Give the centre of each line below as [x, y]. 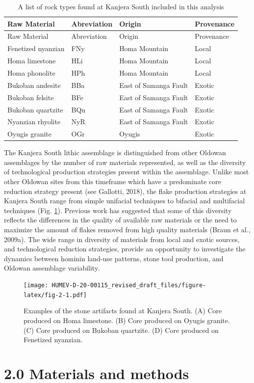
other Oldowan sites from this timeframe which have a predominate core [113, 181]
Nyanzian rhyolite [34, 122]
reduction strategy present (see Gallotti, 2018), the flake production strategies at [125, 191]
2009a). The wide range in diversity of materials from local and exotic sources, [122, 239]
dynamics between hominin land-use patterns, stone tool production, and [114, 258]
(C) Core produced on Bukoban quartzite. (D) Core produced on [121, 330]
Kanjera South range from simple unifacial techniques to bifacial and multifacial [125, 201]
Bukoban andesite [34, 85]
